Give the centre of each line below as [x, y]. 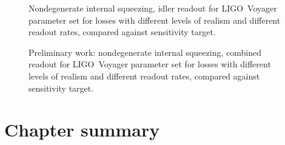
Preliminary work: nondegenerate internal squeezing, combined [145, 52]
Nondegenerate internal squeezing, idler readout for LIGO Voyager [153, 8]
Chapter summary [82, 130]
